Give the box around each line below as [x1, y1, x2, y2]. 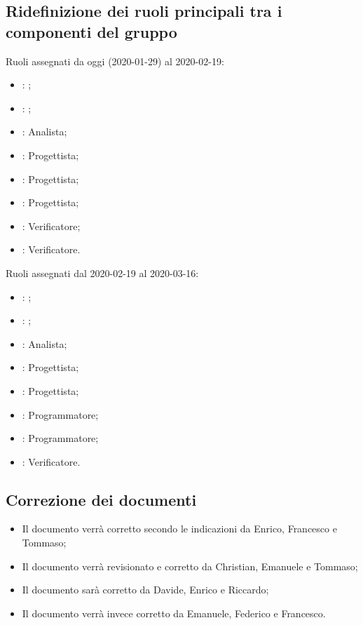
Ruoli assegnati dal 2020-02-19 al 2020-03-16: [6, 265, 199, 280]
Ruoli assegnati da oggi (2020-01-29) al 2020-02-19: [6, 53, 224, 68]
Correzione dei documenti [6, 488, 197, 510]
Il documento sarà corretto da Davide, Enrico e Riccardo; [22, 582, 269, 597]
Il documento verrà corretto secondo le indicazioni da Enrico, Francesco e [22, 521, 337, 536]
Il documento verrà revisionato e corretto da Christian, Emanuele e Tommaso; [22, 558, 358, 573]
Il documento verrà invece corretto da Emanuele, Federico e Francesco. [22, 605, 326, 620]
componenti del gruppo [6, 20, 177, 42]
